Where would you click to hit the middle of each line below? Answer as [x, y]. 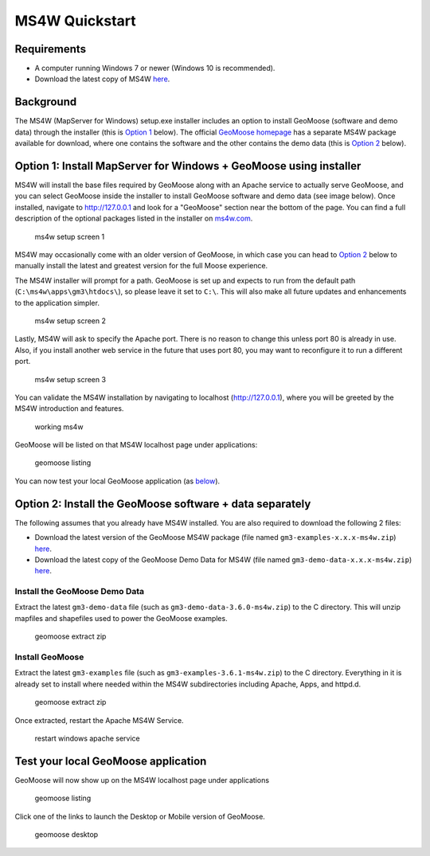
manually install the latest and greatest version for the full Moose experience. [141, 266]
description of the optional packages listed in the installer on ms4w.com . [134, 218]
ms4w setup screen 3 [70, 379]
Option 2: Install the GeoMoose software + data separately [163, 504]
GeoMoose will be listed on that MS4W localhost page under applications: [136, 445]
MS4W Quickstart [76, 21]
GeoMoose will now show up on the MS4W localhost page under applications [142, 780]
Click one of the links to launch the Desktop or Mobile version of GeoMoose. [140, 816]
